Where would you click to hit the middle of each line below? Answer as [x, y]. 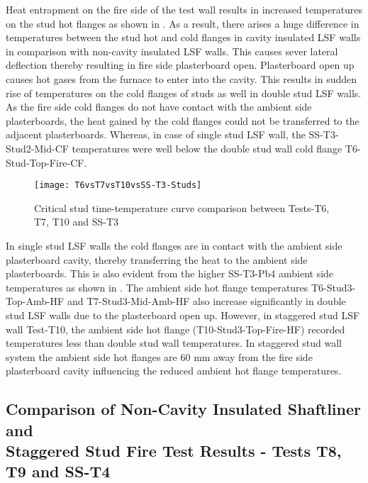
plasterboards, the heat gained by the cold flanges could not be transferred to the [183, 120]
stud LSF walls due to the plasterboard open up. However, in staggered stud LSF [183, 315]
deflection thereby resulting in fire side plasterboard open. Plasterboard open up [180, 65]
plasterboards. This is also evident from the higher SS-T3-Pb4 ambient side [170, 273]
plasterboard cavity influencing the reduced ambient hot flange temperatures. [174, 371]
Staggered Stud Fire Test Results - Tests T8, [174, 451]
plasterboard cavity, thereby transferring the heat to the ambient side [157, 259]
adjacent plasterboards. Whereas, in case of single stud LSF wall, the [156, 134]
